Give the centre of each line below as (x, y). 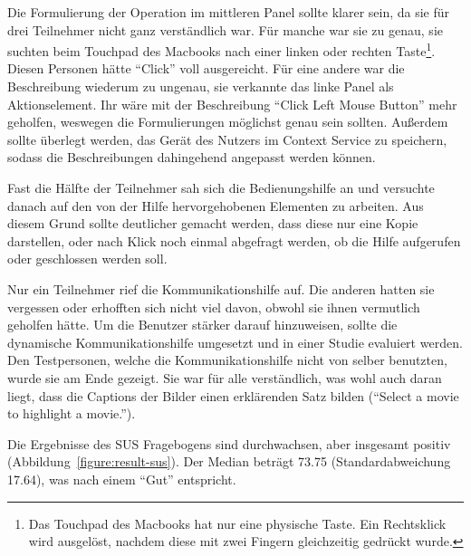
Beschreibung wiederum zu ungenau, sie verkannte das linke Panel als (201, 86)
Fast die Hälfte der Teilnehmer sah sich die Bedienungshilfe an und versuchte (221, 187)
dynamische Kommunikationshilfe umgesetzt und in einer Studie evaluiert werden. (235, 342)
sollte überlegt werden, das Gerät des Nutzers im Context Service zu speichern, (227, 139)
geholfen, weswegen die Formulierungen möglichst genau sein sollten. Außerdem (228, 122)
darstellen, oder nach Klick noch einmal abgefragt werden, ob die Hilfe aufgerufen (234, 240)
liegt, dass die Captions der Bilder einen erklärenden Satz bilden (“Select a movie (233, 395)
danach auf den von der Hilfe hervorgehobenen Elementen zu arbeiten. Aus (216, 205)
